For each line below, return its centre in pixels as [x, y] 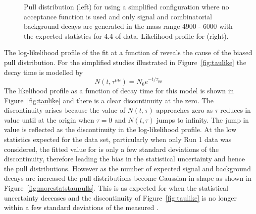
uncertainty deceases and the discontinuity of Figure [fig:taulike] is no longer [121, 197]
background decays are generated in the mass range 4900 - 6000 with [128, 26]
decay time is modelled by [44, 72]
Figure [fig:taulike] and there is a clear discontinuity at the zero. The [109, 100]
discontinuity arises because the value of [65, 110]
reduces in [236, 110]
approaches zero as [184, 110]
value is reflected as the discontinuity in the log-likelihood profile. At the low [120, 129]
